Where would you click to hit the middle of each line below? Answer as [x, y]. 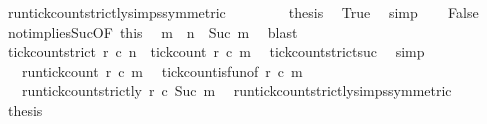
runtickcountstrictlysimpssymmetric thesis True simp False [243, 12]
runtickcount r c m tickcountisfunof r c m [162, 70]
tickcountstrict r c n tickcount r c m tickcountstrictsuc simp [216, 51]
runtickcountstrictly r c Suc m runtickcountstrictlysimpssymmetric [236, 90]
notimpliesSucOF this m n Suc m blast [152, 31]
